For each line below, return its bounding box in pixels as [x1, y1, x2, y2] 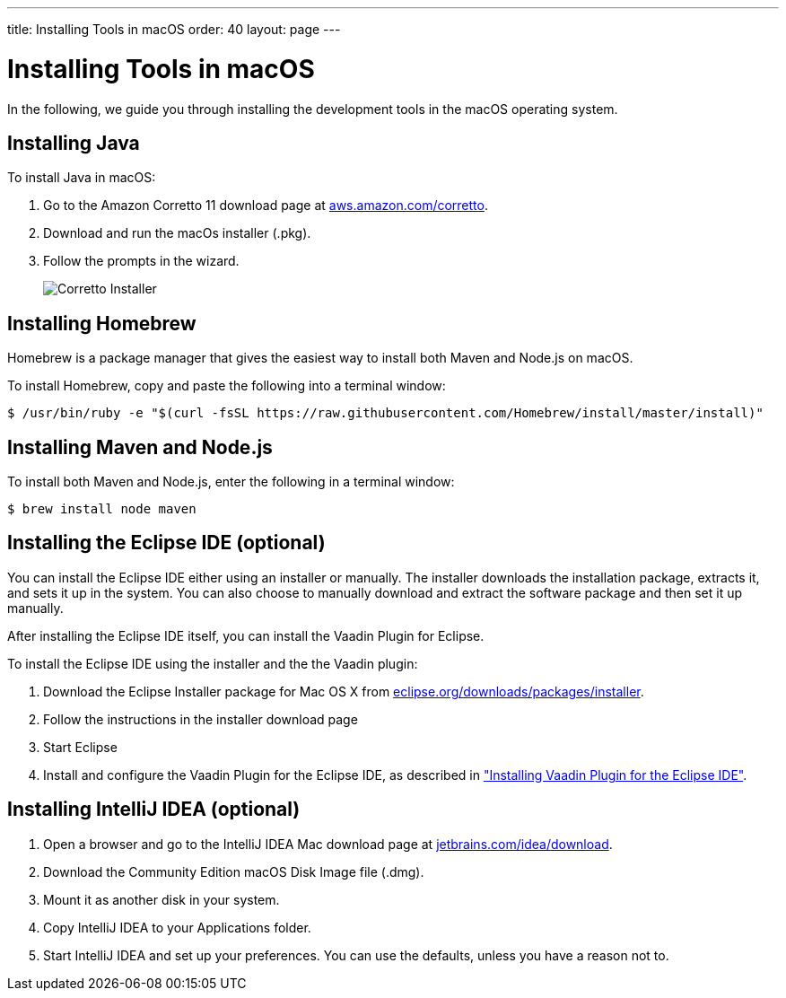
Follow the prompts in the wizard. [43, 253, 240, 269]
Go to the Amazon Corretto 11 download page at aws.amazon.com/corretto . [43, 197, 488, 214]
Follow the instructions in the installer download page [43, 711, 358, 727]
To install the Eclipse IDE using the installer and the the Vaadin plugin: [7, 655, 418, 671]
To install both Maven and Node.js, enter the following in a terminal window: [7, 474, 455, 490]
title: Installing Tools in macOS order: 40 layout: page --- [7, 22, 341, 37]
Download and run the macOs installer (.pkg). [43, 225, 311, 241]
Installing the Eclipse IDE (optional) [7, 531, 326, 555]
